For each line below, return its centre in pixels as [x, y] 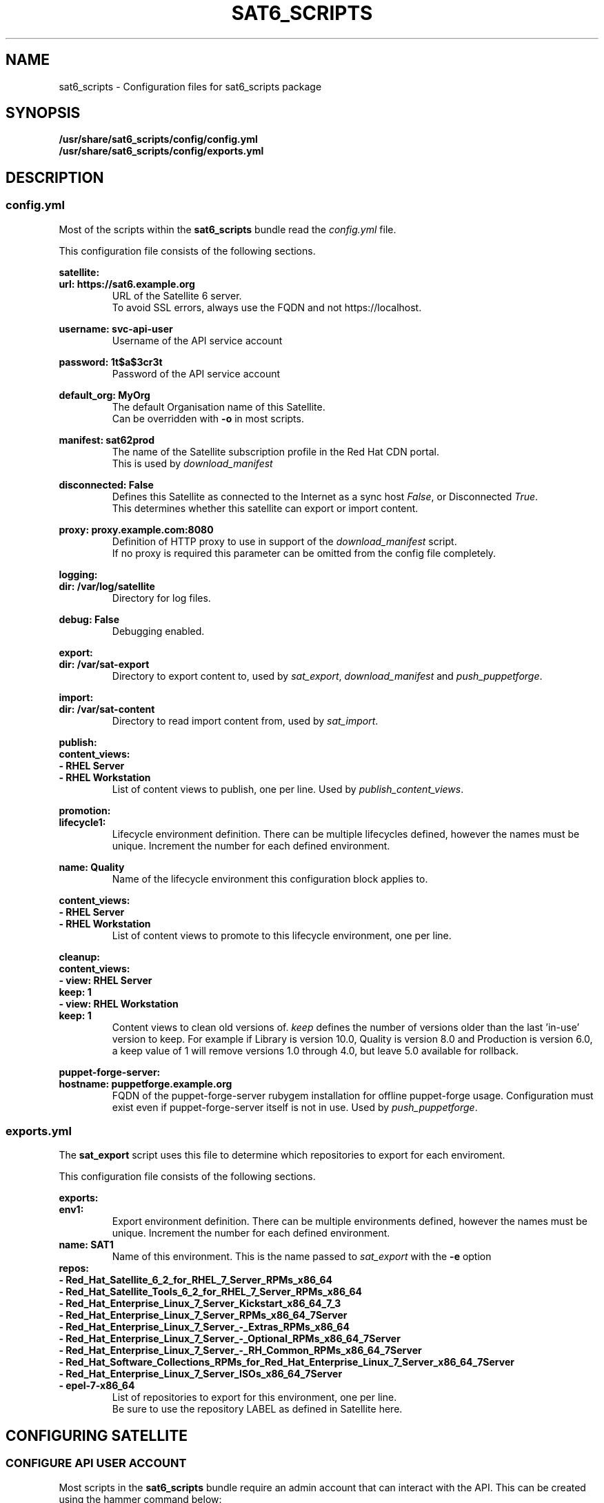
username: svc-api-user [116, 328]
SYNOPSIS [43, 113]
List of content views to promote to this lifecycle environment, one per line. [282, 935]
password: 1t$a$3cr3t [111, 362]
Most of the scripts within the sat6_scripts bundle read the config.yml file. [228, 229]
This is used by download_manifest [192, 463]
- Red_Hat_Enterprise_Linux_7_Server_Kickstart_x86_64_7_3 [200, 1304]
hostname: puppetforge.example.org [145, 1083]
